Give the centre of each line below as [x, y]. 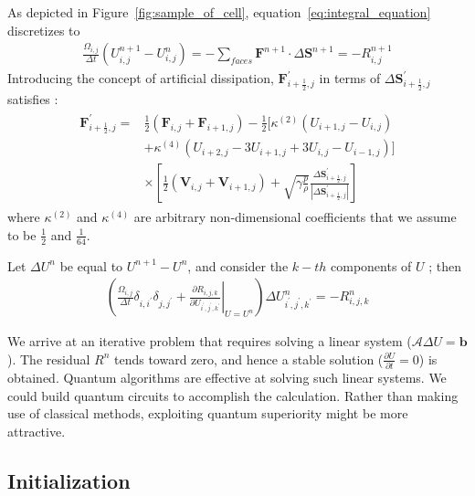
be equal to [91, 265]
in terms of [350, 78]
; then [445, 265]
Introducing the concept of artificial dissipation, [141, 78]
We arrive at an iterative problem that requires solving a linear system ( [210, 341]
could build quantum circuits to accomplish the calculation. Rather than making [233, 395]
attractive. [37, 432]
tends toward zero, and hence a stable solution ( [248, 359]
